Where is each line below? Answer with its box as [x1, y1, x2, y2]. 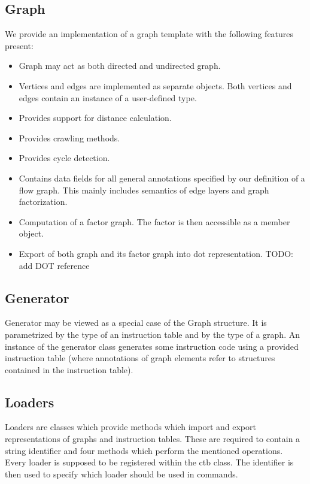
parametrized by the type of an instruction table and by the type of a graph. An [5, 328, 300, 340]
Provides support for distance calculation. [19, 111, 172, 124]
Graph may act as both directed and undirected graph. [19, 59, 221, 72]
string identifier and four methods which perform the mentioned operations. [5, 444, 283, 456]
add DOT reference [19, 259, 90, 271]
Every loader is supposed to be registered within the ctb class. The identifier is [5, 456, 294, 468]
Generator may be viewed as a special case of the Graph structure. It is [5, 316, 267, 329]
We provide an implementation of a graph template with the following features [5, 28, 294, 40]
